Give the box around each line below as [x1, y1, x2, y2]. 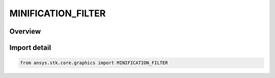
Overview [9, 27, 41, 36]
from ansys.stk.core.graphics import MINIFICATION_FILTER [20, 60, 168, 66]
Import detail [9, 43, 51, 52]
